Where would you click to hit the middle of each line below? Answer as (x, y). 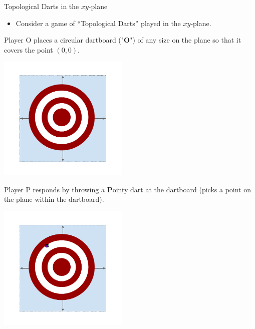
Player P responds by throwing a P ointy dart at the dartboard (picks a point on (127, 189)
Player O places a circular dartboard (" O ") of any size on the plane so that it (123, 40)
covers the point (29, 49)
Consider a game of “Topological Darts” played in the (98, 23)
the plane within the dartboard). (54, 199)
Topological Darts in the (42, 6)
